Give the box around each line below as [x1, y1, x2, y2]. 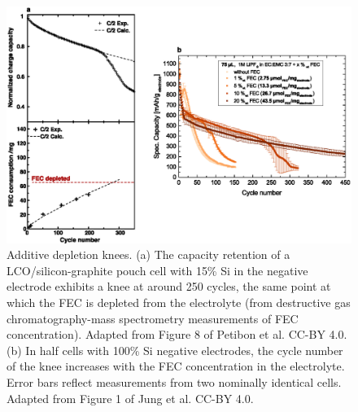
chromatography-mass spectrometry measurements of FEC [7, 309, 299, 327]
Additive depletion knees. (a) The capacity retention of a [7, 246, 290, 263]
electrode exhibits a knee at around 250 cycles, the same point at [7, 278, 331, 295]
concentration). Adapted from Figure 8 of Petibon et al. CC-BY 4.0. [7, 326, 347, 343]
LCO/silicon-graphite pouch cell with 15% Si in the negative [7, 261, 308, 278]
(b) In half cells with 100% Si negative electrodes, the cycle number [7, 341, 343, 358]
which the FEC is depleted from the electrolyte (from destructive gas [7, 294, 351, 311]
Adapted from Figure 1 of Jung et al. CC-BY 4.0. [7, 389, 254, 406]
